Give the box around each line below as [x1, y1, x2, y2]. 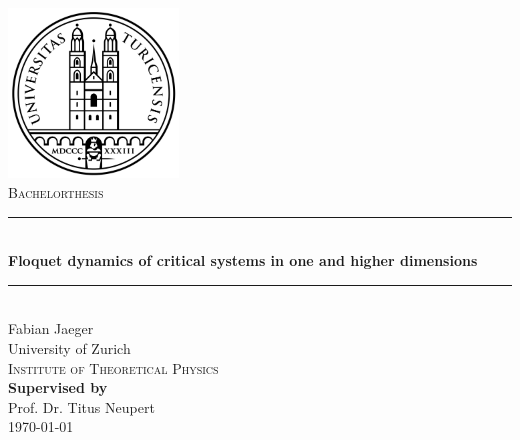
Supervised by [8, 377, 108, 398]
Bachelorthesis [8, 181, 104, 202]
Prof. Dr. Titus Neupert [8, 396, 155, 417]
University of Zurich [8, 337, 131, 358]
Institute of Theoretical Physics [8, 357, 219, 378]
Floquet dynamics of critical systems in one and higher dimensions [8, 250, 478, 271]
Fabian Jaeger [8, 318, 94, 339]
